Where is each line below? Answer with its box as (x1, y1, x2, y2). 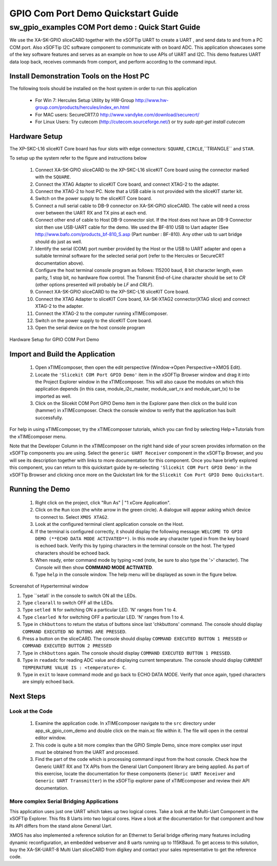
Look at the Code (9, 708, 53, 715)
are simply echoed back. (22, 679, 74, 685)
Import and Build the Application (9, 349, 115, 359)
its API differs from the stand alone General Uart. (9, 822, 112, 829)
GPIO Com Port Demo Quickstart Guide (9, 8, 179, 19)
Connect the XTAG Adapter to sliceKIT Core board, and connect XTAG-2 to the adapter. (35, 181, 220, 187)
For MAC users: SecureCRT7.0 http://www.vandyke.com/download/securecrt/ (35, 111, 200, 117)
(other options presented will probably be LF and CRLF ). (35, 281, 154, 287)
